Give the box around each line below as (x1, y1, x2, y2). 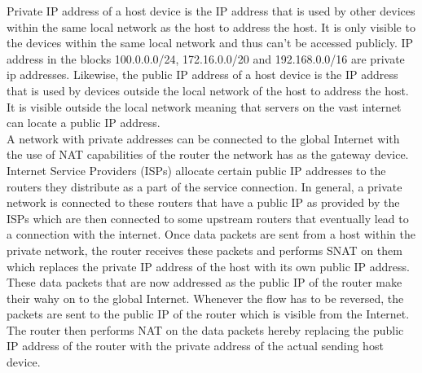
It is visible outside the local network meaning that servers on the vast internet (7, 98, 402, 115)
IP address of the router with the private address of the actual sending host (7, 337, 384, 354)
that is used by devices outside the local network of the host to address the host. (7, 81, 409, 99)
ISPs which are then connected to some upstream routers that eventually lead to (7, 209, 409, 226)
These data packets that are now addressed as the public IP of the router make (7, 274, 402, 291)
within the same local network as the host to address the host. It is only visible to (7, 18, 415, 35)
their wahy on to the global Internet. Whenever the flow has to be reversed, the (7, 289, 404, 306)
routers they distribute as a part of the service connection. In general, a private (7, 178, 402, 195)
